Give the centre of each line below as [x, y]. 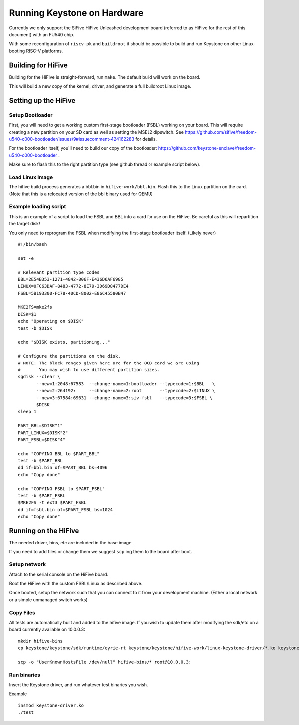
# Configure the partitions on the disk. [69, 356]
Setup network [28, 564]
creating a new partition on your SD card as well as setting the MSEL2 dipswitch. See [97, 132]
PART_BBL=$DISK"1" [41, 426]
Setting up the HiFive [42, 100]
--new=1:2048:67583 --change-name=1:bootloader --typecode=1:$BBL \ [126, 384]
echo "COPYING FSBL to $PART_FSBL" [62, 488]
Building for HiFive [39, 65]
